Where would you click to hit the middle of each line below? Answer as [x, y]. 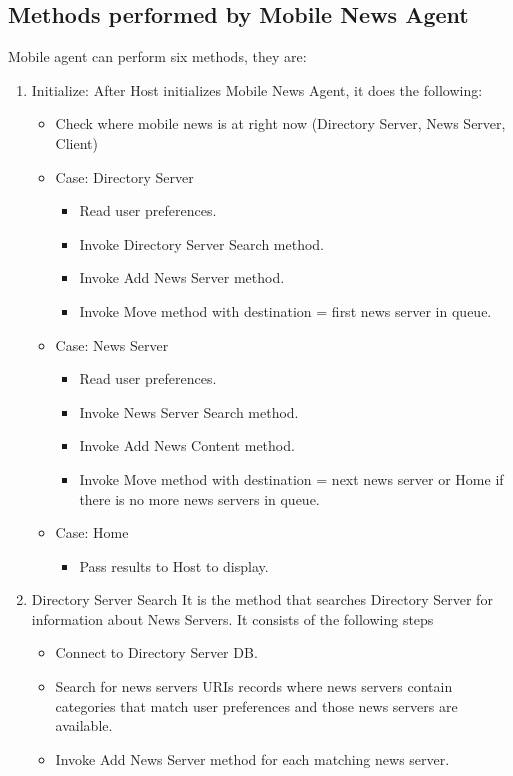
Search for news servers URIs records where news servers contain [254, 686]
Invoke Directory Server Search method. [201, 243]
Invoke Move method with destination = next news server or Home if [291, 478]
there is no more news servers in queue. [199, 498]
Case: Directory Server [124, 176]
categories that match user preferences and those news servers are [256, 705]
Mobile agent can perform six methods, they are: [157, 56]
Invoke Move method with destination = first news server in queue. [285, 310]
